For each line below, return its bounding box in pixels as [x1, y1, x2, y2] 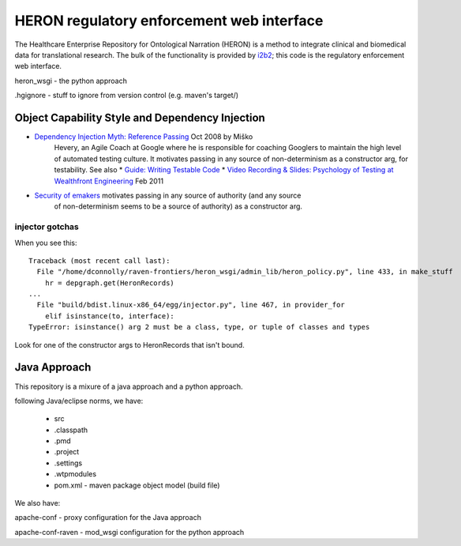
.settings [54, 458, 83, 468]
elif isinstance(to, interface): [44, 311, 175, 320]
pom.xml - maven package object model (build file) [54, 480, 220, 490]
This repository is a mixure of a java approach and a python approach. [14, 382, 243, 391]
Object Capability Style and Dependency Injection [14, 111, 266, 124]
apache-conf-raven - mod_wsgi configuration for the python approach [14, 527, 245, 537]
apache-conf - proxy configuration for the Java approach [14, 513, 201, 522]
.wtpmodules [54, 469, 97, 479]
